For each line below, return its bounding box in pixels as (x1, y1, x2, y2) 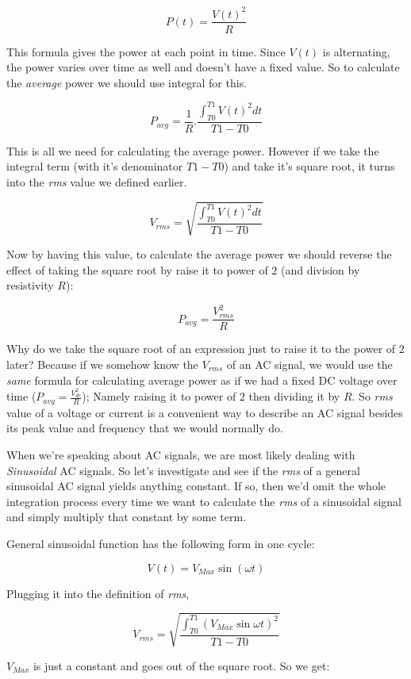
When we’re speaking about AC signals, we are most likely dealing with (6, 447, 355, 463)
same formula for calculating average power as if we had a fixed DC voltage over (6, 371, 398, 388)
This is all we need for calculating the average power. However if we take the (6, 142, 379, 159)
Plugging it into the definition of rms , (6, 585, 190, 601)
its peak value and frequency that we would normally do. (6, 420, 284, 436)
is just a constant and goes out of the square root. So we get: (33, 657, 330, 673)
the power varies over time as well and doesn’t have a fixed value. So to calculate (6, 59, 400, 75)
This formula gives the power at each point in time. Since (6, 43, 286, 59)
